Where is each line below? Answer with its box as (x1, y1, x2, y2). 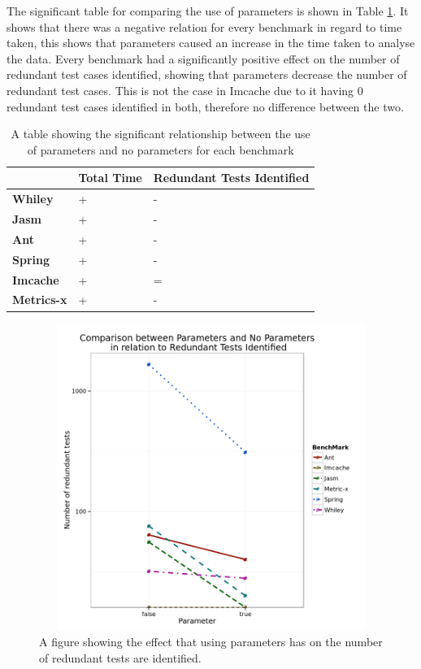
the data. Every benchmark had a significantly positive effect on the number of (7, 50, 400, 67)
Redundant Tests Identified (153, 169, 310, 186)
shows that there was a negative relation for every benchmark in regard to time (7, 18, 402, 35)
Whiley (12, 190, 54, 207)
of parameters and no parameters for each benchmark (27, 141, 294, 158)
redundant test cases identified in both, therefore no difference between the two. (7, 98, 404, 115)
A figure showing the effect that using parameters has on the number (39, 633, 383, 650)
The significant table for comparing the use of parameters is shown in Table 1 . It (7, 2, 409, 19)
